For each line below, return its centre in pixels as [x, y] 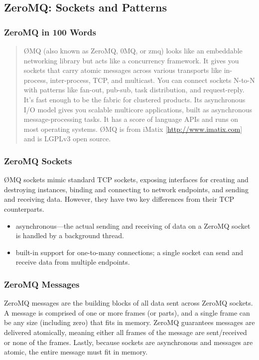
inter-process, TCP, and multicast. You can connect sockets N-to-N [152, 80]
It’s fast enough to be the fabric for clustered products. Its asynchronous [134, 99]
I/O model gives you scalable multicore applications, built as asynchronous [138, 109]
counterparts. [24, 208]
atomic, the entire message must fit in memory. [76, 352]
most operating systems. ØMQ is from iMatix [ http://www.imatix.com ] [133, 129]
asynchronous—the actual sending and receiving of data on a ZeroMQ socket [133, 225]
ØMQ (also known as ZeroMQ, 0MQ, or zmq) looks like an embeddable [133, 50]
